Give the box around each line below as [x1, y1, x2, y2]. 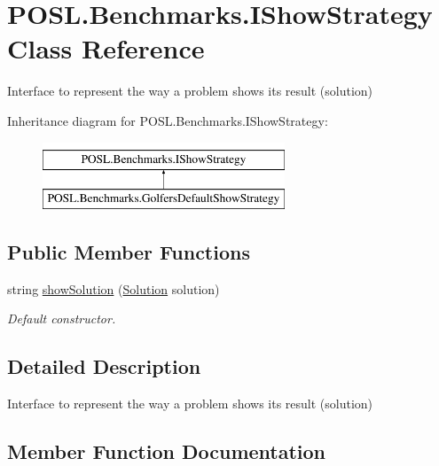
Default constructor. [7, 309, 116, 328]
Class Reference [7, 30, 205, 66]
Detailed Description [7, 353, 201, 380]
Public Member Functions [7, 238, 250, 266]
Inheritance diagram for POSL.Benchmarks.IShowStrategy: [7, 111, 328, 129]
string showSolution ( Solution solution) [7, 279, 220, 298]
